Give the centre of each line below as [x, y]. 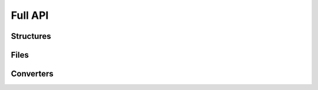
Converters [32, 74]
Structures [31, 36]
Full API [30, 15]
